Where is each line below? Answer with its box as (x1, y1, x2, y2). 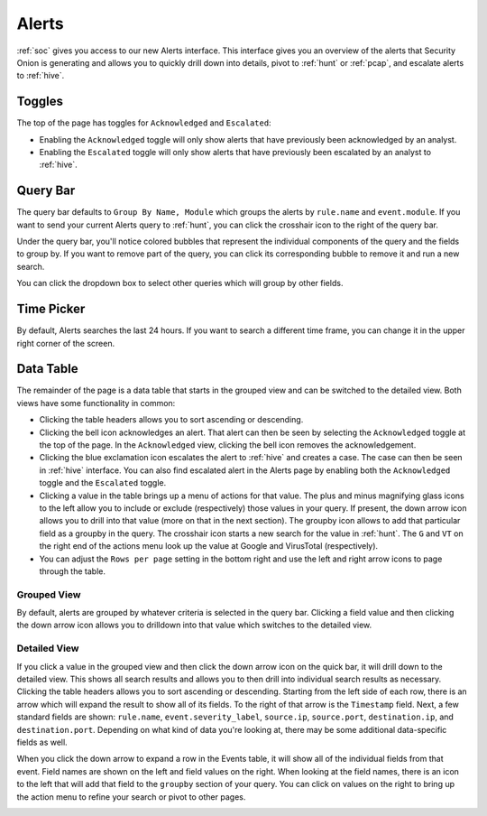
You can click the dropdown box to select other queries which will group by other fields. (16, 278, 344, 289)
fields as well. (16, 737, 68, 747)
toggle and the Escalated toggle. (39, 478, 167, 488)
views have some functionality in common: (16, 397, 176, 408)
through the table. (39, 565, 106, 577)
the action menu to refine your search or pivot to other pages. (16, 791, 246, 802)
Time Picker (16, 301, 86, 317)
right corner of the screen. (16, 338, 115, 348)
